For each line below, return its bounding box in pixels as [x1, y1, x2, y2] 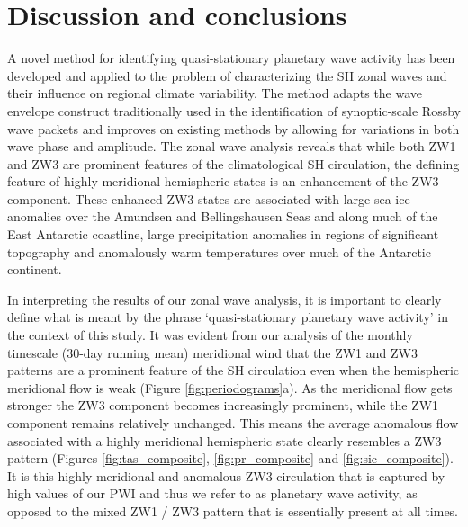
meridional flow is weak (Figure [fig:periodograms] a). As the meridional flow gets [7, 378, 453, 397]
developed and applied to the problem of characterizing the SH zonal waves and [7, 66, 447, 85]
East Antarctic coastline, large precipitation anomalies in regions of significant [7, 225, 439, 244]
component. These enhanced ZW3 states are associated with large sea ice [7, 189, 410, 208]
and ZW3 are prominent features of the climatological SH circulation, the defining [7, 154, 460, 173]
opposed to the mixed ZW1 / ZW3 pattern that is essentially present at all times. [7, 501, 459, 520]
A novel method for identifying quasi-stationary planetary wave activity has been [7, 49, 455, 67]
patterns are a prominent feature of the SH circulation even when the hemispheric [7, 361, 460, 380]
